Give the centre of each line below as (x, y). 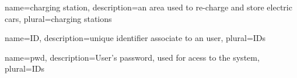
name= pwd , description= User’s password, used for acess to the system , (132, 57)
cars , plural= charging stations (58, 18)
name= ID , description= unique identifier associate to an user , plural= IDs (135, 38)
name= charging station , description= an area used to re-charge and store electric (148, 7)
